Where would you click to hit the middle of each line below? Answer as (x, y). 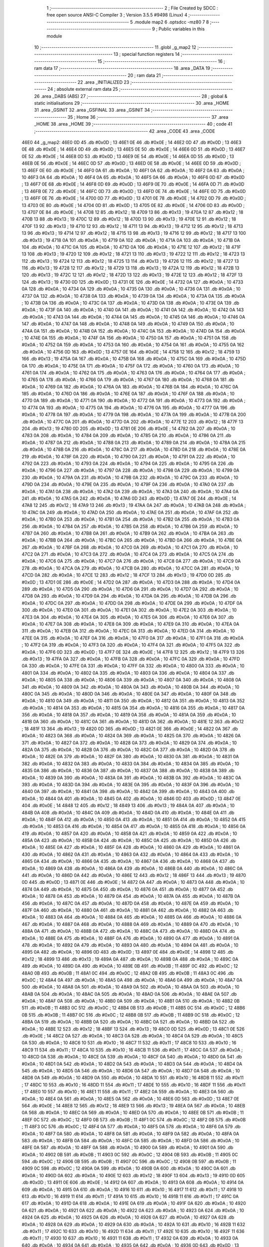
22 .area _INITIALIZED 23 (103, 82)
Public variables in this (182, 29)
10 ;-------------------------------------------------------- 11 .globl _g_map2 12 (115, 47)
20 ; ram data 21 (144, 75)
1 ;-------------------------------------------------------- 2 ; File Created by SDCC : (133, 8)
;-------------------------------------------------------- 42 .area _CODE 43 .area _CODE (125, 131)
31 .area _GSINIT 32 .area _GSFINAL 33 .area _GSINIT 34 (92, 110)
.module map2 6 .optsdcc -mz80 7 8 (171, 22)
